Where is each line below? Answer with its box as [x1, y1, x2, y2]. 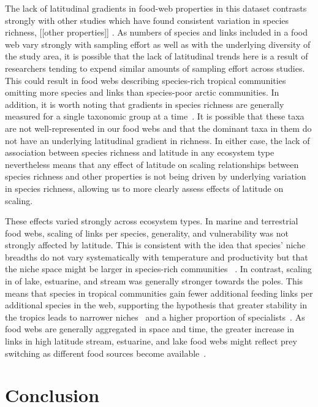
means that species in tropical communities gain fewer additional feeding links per [5, 286, 313, 299]
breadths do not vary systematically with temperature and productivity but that [5, 250, 308, 263]
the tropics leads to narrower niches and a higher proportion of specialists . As [5, 310, 305, 323]
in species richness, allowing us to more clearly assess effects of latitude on [5, 181, 284, 194]
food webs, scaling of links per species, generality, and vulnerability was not [5, 226, 289, 239]
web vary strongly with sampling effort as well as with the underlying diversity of [5, 37, 311, 50]
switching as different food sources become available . [5, 346, 206, 359]
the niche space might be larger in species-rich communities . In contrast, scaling [5, 262, 312, 275]
